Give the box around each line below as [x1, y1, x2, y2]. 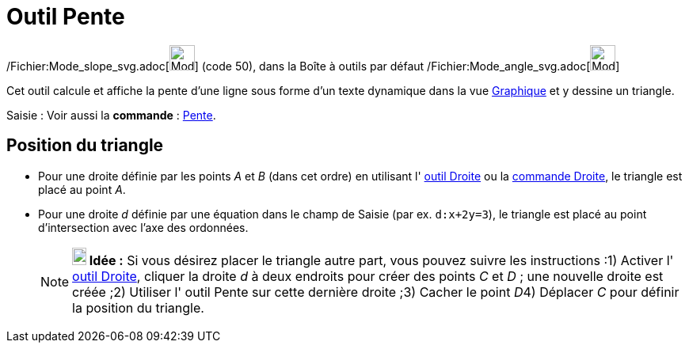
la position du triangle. [72, 299, 204, 316]
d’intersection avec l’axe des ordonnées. [38, 220, 249, 234]
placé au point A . [38, 182, 126, 196]
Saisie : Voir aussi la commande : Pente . [6, 108, 216, 122]
